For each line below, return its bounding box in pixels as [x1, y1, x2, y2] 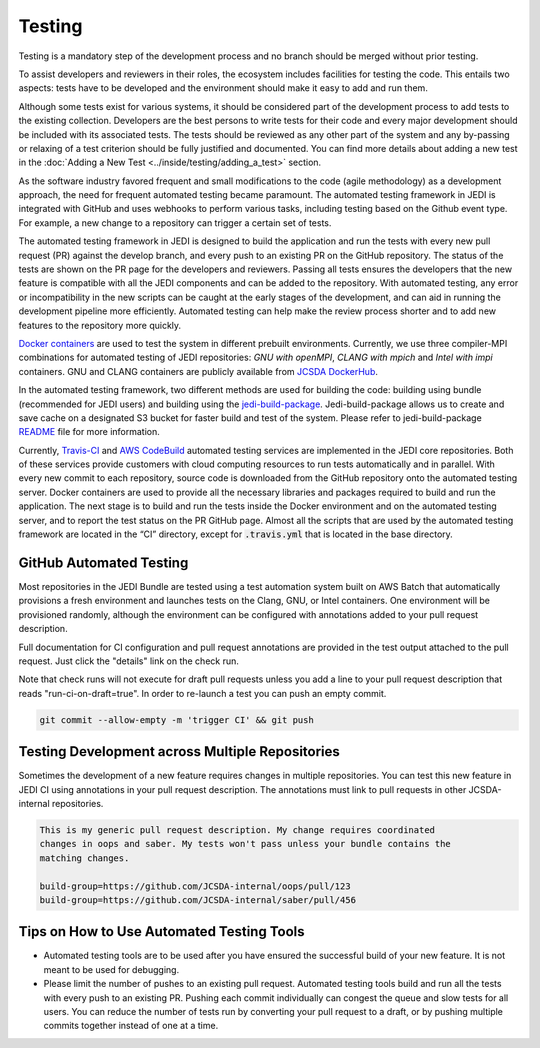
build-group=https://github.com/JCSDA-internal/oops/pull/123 [39, 880, 351, 892]
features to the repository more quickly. [18, 319, 182, 331]
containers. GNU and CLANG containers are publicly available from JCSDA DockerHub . [18, 365, 379, 377]
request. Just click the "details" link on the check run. [18, 655, 240, 667]
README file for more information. [18, 426, 160, 438]
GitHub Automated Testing [18, 554, 189, 571]
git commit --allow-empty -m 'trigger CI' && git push [39, 714, 314, 725]
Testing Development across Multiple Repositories [18, 743, 340, 760]
